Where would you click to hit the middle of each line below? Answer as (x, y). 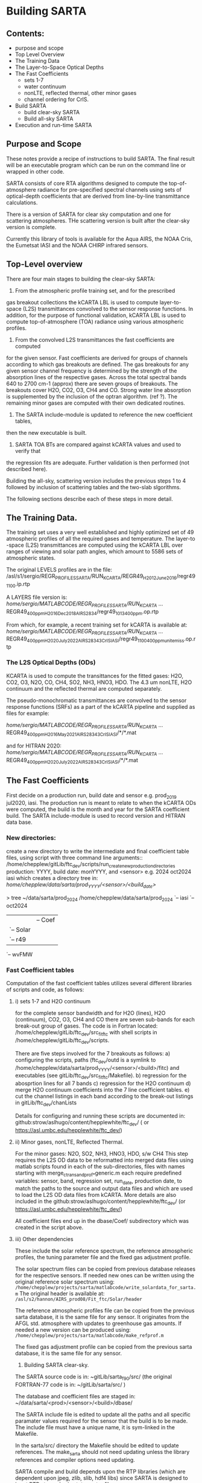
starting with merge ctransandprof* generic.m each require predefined (98, 1173)
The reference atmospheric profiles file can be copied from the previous (105, 1311)
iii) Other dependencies (44, 1239)
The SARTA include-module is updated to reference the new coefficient (104, 414)
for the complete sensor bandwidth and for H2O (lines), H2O (90, 1013)
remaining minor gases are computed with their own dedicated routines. (96, 403)
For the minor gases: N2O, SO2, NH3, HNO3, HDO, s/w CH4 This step (102, 1153)
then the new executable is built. (47, 432)
